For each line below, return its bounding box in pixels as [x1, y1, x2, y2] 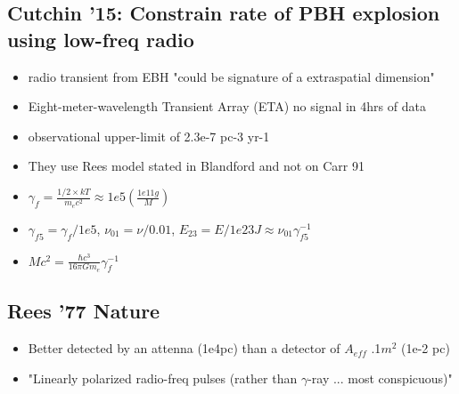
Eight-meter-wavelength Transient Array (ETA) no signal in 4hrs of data [28, 97, 426, 116]
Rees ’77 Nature [7, 297, 160, 325]
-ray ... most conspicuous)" [307, 368, 453, 387]
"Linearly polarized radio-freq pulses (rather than [28, 368, 298, 387]
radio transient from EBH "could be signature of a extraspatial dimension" [28, 67, 435, 85]
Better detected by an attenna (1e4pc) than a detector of [28, 339, 340, 358]
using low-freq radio [7, 25, 194, 52]
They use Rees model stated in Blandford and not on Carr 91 [28, 157, 365, 175]
